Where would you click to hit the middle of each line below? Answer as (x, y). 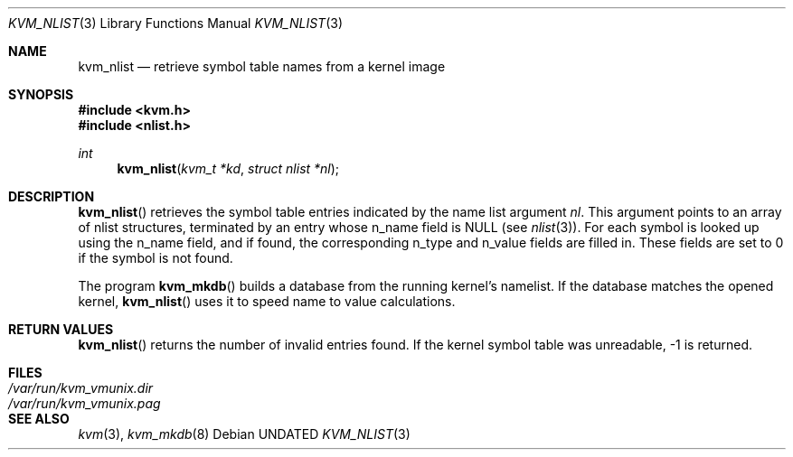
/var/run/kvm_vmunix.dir (81, 388)
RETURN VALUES (61, 329)
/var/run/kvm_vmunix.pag (85, 403)
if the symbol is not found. (156, 258)
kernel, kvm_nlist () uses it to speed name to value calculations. (267, 301)
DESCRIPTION (52, 196)
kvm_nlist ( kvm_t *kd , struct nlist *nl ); (228, 168)
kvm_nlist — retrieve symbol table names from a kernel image (262, 66)
